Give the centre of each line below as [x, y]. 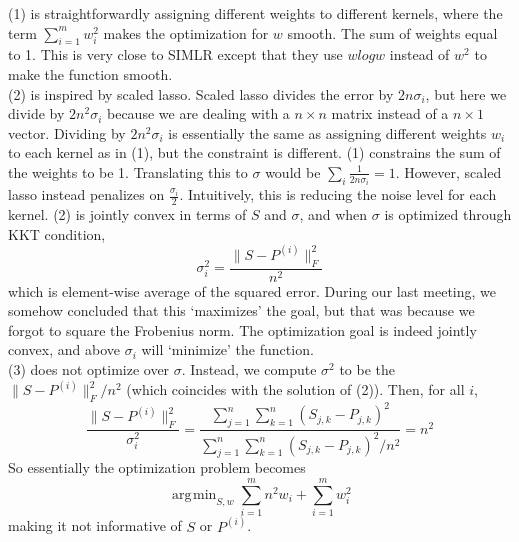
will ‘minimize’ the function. [227, 349]
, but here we [466, 93]
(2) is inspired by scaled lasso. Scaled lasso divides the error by [201, 93]
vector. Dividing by [67, 132]
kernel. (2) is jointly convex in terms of [127, 214]
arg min [194, 494]
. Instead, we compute [249, 369]
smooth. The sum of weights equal [392, 32]
